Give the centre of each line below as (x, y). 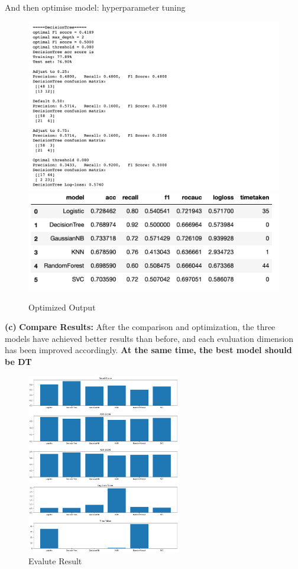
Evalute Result (55, 560)
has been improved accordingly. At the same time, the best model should (148, 350)
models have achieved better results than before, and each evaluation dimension (149, 338)
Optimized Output (62, 307)
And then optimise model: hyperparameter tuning (95, 7)
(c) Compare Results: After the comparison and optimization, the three (140, 327)
